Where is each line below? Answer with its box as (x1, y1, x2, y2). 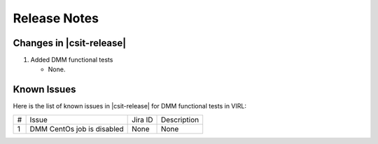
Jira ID (132, 115, 153, 124)
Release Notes (13, 10, 99, 26)
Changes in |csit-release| (13, 37, 127, 49)
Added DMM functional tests (30, 56, 113, 64)
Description (160, 115, 199, 124)
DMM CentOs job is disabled (29, 124, 124, 134)
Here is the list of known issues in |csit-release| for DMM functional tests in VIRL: (13, 102, 246, 110)
